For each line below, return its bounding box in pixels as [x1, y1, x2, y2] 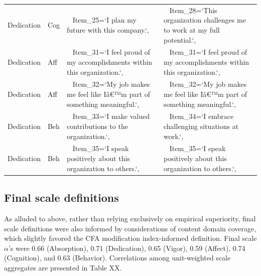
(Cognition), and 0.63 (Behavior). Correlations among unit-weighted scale [4, 252, 231, 263]
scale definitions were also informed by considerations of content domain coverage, [4, 223, 256, 233]
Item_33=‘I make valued [72, 111, 150, 121]
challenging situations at [164, 121, 239, 131]
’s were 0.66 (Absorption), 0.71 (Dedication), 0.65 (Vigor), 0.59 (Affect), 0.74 [8, 242, 245, 253]
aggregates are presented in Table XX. [4, 262, 122, 272]
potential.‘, [164, 34, 196, 45]
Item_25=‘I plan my [72, 15, 137, 25]
